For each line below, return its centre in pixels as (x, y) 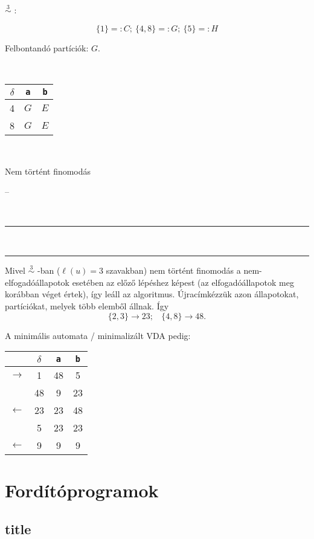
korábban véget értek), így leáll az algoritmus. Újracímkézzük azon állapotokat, (152, 294)
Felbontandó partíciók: (47, 47)
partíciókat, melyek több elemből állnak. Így (87, 305)
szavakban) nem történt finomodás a (173, 270)
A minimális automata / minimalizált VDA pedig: (98, 335)
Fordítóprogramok (82, 490)
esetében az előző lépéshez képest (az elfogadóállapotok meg (183, 282)
